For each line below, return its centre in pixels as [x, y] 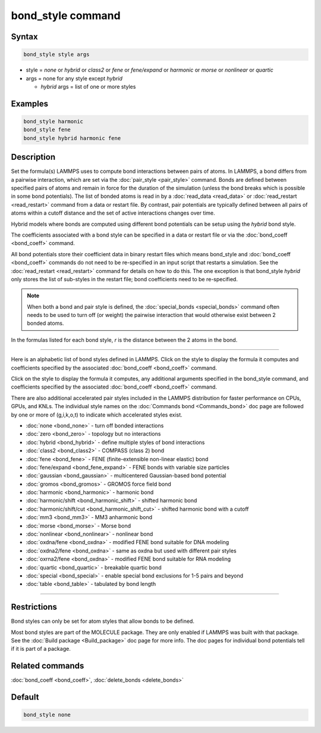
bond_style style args [56, 55]
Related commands [48, 666]
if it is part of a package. [41, 649]
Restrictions [34, 607]
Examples [30, 103]
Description [33, 157]
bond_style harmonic [53, 121]
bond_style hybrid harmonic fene [72, 138]
